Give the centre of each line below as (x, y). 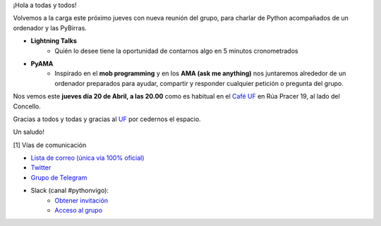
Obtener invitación (81, 200)
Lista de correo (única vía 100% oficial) (87, 158)
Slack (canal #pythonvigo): (70, 191)
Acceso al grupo (78, 211)
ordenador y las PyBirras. (50, 27)
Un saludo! (29, 132)
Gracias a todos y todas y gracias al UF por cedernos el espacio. (107, 119)
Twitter (41, 168)
